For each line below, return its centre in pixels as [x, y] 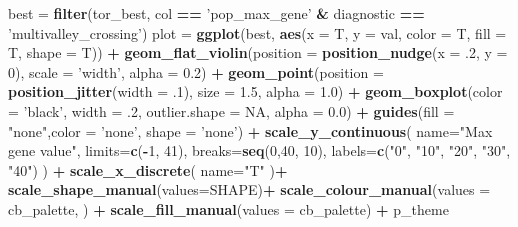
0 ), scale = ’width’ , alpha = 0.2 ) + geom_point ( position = [196, 71]
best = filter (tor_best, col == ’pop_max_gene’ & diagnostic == [216, 13]
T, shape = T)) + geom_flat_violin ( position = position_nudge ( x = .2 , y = [258, 52]
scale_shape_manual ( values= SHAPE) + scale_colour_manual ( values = [249, 189]
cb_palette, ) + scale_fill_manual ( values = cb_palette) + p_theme [228, 208]
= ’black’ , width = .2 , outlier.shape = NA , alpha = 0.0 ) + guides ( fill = [231, 110]
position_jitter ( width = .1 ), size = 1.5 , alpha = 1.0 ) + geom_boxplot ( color [255, 91]
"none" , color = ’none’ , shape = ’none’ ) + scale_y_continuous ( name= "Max [250, 130]
